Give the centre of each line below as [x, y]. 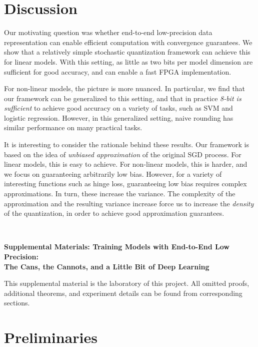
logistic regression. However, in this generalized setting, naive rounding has [119, 117]
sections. [17, 303]
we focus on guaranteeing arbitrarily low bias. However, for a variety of [113, 173]
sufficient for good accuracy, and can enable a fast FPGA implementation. [118, 71]
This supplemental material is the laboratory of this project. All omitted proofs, [127, 283]
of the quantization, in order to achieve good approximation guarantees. [114, 213]
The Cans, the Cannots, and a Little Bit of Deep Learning [107, 266]
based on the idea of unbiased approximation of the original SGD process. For [123, 154]
